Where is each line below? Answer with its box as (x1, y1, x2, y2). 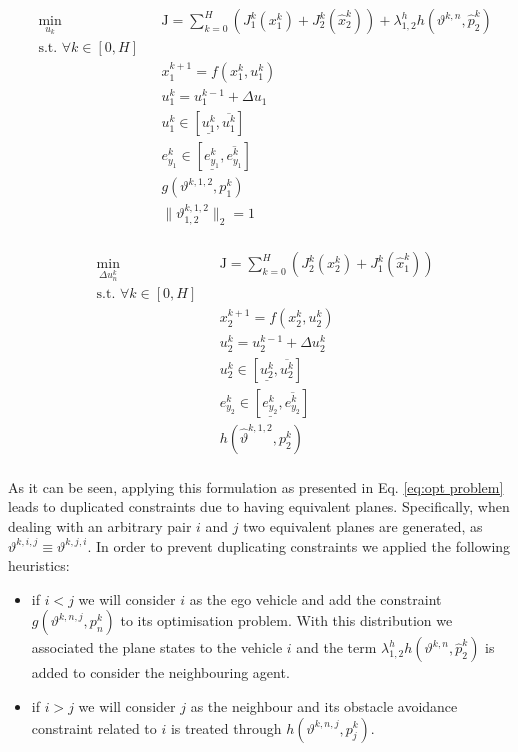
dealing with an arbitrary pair (8, 515, 192, 536)
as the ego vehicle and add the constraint (189, 588, 442, 609)
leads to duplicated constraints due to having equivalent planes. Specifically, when (8, 496, 510, 517)
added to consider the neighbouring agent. (31, 662, 290, 683)
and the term (296, 637, 377, 658)
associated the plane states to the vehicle (31, 637, 283, 658)
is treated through (170, 717, 282, 738)
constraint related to (31, 717, 157, 738)
